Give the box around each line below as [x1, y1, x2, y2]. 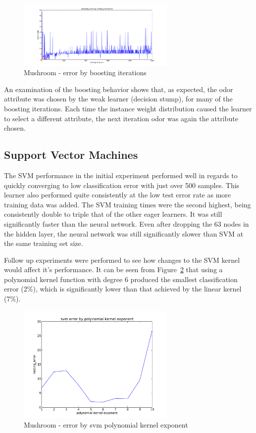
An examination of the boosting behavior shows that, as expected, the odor [4, 84, 233, 94]
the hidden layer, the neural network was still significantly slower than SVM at [4, 228, 244, 239]
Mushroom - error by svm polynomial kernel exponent [24, 420, 188, 430]
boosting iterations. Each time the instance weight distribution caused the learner [4, 103, 252, 113]
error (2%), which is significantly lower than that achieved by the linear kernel [4, 284, 242, 294]
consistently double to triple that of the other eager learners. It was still [4, 209, 222, 219]
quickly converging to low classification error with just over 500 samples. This [4, 180, 240, 190]
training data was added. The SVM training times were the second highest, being [4, 199, 251, 209]
